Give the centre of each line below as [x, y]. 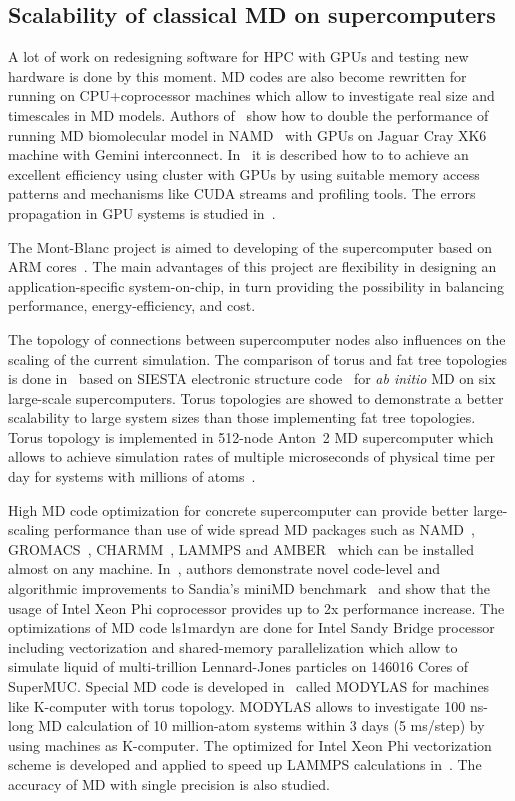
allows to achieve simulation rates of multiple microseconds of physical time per [252, 456]
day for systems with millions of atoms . [132, 476]
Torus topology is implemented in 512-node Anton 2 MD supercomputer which [251, 436]
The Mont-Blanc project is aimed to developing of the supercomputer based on [250, 246]
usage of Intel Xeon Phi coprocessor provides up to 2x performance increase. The [256, 607]
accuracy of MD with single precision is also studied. [169, 783]
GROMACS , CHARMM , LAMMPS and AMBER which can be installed [241, 548]
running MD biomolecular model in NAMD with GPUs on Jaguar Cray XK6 [247, 134]
